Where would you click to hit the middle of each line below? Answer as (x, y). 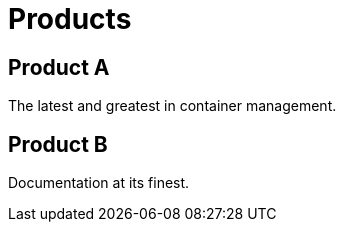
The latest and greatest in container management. (172, 106)
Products (70, 19)
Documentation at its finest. (99, 183)
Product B (58, 144)
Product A (59, 67)
